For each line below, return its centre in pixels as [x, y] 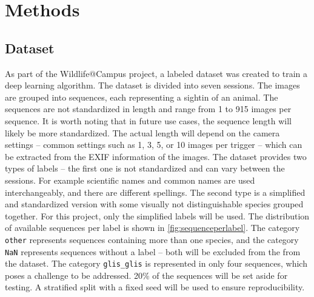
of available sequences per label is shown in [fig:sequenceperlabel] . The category [152, 228]
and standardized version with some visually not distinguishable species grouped [154, 204]
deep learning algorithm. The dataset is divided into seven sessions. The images [152, 85]
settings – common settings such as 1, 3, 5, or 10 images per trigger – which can [154, 145]
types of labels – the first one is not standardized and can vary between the [145, 168]
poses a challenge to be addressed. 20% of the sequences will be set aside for [146, 275]
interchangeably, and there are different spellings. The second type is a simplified [155, 192]
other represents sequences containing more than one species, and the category [152, 239]
